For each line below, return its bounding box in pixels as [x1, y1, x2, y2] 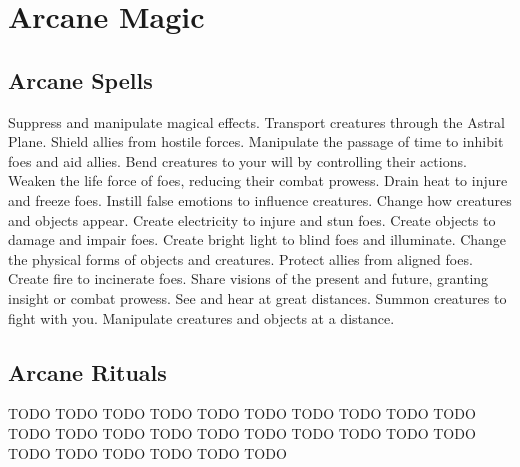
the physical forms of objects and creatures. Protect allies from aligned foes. [8, 248, 473, 269]
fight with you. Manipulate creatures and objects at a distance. [8, 307, 395, 328]
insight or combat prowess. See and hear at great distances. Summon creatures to [8, 287, 507, 308]
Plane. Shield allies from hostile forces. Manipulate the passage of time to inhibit [8, 131, 504, 152]
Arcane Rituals [8, 356, 167, 387]
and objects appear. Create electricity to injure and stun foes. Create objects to [8, 209, 496, 230]
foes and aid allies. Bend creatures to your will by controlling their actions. [8, 150, 467, 171]
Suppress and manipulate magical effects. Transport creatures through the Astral [8, 111, 505, 132]
